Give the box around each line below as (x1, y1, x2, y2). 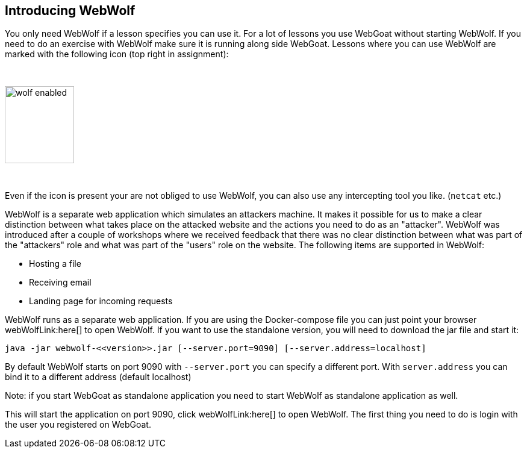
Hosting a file (29, 258, 81, 269)
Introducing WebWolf (5, 3, 136, 18)
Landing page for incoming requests (29, 296, 173, 307)
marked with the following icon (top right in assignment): (5, 49, 229, 60)
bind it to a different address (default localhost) (5, 372, 192, 383)
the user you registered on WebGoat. (5, 419, 151, 430)
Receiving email (29, 277, 92, 288)
